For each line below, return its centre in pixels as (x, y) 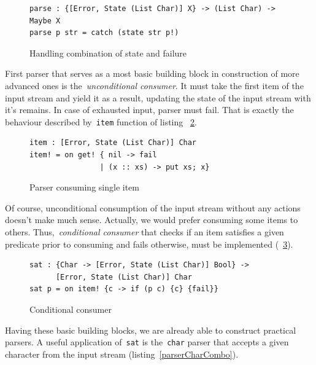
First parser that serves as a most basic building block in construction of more (152, 73)
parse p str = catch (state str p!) (104, 33)
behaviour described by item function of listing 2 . (101, 121)
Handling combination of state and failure (108, 53)
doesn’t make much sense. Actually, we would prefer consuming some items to (152, 220)
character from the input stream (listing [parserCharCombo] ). (122, 354)
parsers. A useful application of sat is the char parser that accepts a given (147, 342)
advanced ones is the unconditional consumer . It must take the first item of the (154, 85)
